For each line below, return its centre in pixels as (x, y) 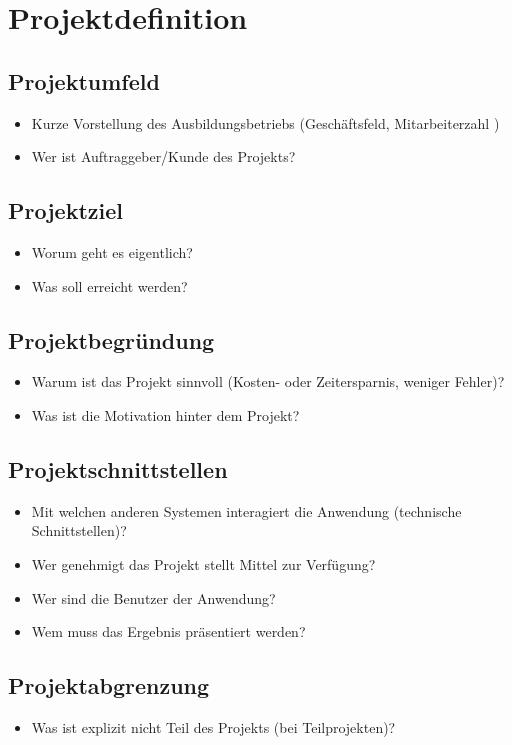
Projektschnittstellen (118, 468)
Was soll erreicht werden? (109, 285)
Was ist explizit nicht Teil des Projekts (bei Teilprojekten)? (213, 726)
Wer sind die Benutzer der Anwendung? (153, 597)
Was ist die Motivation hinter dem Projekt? (165, 414)
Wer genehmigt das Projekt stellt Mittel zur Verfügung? (203, 563)
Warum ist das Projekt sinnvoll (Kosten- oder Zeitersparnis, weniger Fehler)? (268, 381)
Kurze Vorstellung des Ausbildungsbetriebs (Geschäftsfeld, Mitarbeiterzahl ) (265, 122)
